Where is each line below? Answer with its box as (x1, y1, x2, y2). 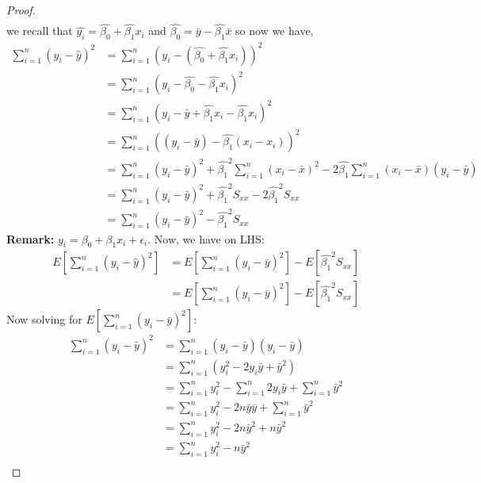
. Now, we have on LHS (147, 230, 261, 247)
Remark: (6, 230, 55, 247)
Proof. (6, 2, 36, 17)
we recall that (6, 22, 73, 39)
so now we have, (235, 22, 314, 39)
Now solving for (6, 311, 82, 328)
